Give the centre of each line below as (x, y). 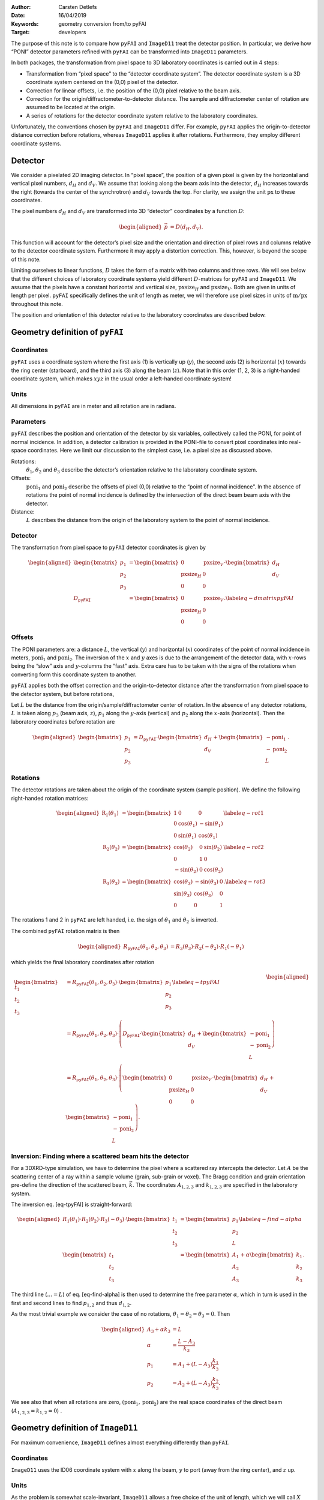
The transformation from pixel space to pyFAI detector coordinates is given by (109, 547)
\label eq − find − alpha (271, 1219)
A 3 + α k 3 (159, 1330)
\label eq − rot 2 (244, 847)
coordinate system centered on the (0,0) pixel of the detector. (102, 82)
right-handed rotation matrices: (50, 798)
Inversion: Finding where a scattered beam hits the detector (100, 1156)
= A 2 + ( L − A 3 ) (193, 1384)
